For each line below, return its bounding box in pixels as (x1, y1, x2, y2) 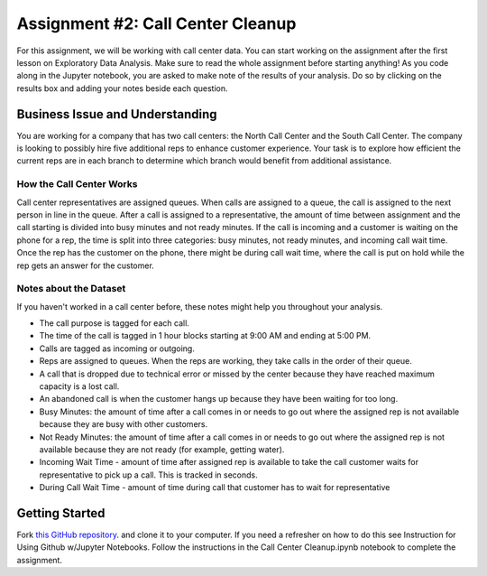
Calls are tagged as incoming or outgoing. (39, 343, 196, 354)
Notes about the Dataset (16, 283, 126, 295)
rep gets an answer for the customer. (16, 260, 155, 271)
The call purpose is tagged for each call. (39, 318, 189, 329)
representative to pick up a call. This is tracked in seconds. (39, 469, 258, 480)
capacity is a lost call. (39, 380, 120, 392)
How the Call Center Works (16, 178, 138, 190)
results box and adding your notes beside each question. (16, 82, 229, 94)
